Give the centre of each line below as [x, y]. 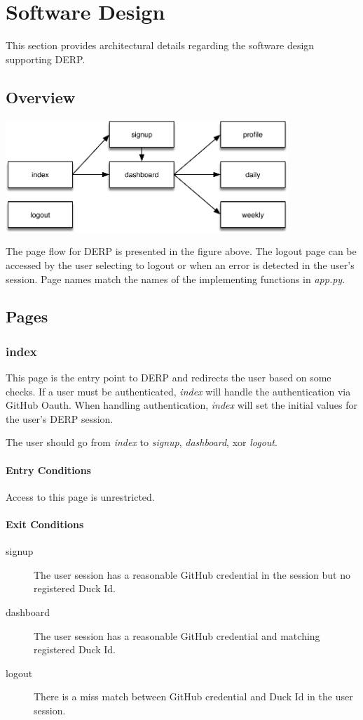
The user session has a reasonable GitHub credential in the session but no [192, 574]
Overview [41, 97]
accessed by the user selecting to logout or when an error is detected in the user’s [180, 264]
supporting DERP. [46, 59]
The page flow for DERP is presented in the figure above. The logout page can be [181, 251]
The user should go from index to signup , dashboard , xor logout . [142, 442]
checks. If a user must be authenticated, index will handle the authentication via [178, 391]
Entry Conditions [48, 470]
